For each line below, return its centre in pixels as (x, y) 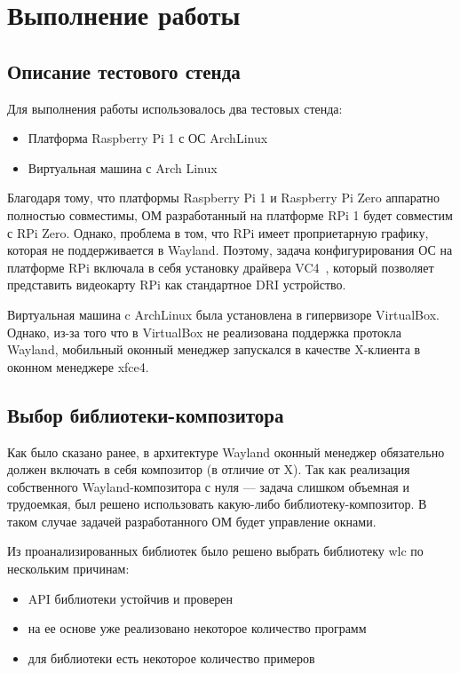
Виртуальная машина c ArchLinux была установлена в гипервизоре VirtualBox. (223, 314)
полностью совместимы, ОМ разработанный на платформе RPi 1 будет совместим (230, 214)
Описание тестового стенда (124, 71)
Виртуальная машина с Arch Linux (123, 167)
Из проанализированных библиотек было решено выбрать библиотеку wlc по (215, 551)
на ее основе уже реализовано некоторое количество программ (197, 628)
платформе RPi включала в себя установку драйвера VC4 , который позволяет (221, 267)
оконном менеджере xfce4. (78, 366)
